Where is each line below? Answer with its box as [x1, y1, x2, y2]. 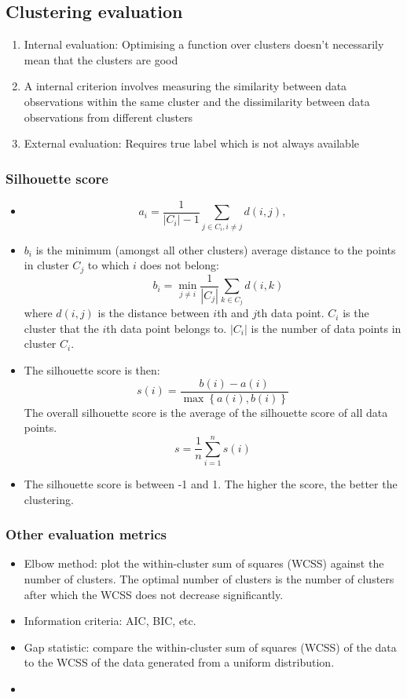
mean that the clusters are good [24, 51, 178, 68]
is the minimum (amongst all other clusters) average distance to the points [35, 241, 396, 258]
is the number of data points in [251, 320, 401, 336]
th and [217, 305, 249, 321]
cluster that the [24, 320, 99, 336]
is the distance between [97, 305, 210, 321]
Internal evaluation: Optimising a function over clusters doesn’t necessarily [24, 36, 384, 53]
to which [87, 257, 130, 273]
